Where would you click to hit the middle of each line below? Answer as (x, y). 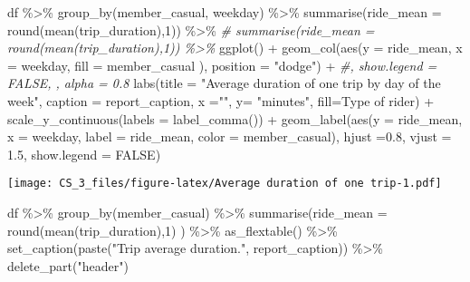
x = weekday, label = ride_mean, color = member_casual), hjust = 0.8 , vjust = (230, 136)
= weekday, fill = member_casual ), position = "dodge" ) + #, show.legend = (222, 65)
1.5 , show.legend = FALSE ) (84, 154)
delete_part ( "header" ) (68, 265)
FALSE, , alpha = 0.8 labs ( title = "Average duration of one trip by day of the (224, 83)
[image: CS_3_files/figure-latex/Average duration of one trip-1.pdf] (225, 184)
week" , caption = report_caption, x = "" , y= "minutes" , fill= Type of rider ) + (221, 100)
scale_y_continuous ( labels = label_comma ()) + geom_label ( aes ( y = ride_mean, (235, 118)
